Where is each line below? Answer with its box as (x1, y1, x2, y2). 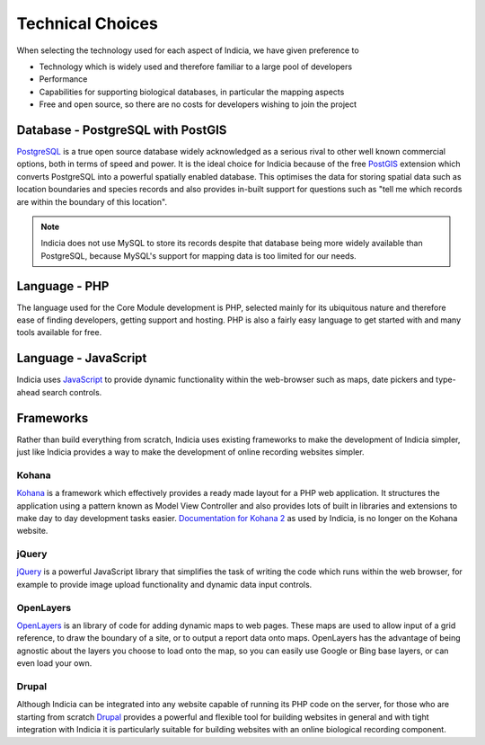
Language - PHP (16, 279, 110, 294)
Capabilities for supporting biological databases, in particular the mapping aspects (39, 86, 345, 97)
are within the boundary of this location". (16, 196, 168, 207)
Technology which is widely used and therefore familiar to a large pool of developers (39, 61, 353, 72)
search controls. (41, 386, 102, 397)
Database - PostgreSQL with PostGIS (16, 122, 227, 137)
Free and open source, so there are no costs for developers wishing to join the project (39, 99, 357, 110)
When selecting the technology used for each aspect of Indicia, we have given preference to (16, 45, 359, 56)
